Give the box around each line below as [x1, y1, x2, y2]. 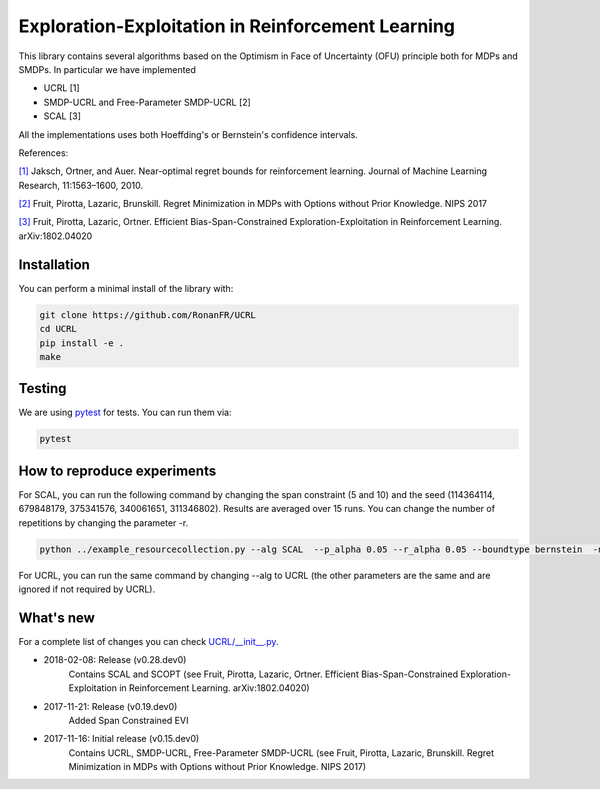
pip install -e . [39, 337, 125, 349]
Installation [18, 256, 90, 273]
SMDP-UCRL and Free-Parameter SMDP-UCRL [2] [43, 96, 252, 108]
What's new [18, 609, 95, 626]
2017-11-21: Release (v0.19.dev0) [43, 700, 178, 712]
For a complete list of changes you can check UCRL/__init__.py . [18, 635, 279, 647]
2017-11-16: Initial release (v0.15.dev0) [43, 733, 200, 745]
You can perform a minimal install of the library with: [18, 282, 234, 294]
